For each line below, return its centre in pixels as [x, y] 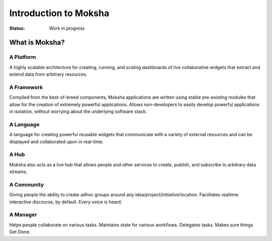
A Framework [26, 87]
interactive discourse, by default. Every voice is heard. [66, 202]
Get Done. [20, 232]
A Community [27, 185]
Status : [17, 28]
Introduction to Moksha [59, 13]
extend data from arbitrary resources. [48, 74]
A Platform [23, 57]
